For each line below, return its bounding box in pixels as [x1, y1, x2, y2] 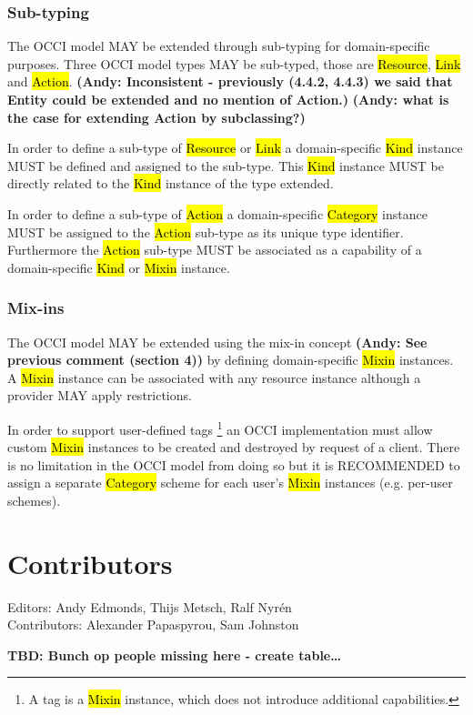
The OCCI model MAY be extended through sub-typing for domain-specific [7, 36, 430, 55]
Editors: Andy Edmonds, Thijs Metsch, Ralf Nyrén [7, 597, 292, 616]
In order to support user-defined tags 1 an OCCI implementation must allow [7, 417, 433, 438]
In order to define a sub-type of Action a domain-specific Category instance [7, 204, 428, 223]
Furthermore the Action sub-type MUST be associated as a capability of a [7, 240, 422, 259]
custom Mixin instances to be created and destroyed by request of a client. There [7, 438, 460, 457]
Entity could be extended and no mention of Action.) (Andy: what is [7, 90, 449, 108]
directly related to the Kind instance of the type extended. [7, 174, 334, 193]
